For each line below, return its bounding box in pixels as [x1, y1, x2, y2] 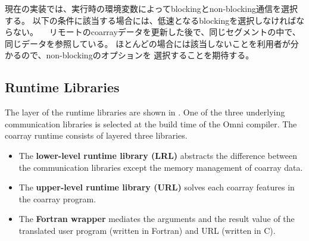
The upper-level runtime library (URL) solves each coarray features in [18, 181, 295, 193]
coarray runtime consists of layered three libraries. [5, 129, 188, 142]
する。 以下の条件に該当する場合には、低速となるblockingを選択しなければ [5, 14, 296, 26]
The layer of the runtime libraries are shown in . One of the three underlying [5, 106, 285, 118]
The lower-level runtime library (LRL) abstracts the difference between [18, 149, 297, 161]
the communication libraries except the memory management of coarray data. [18, 161, 303, 173]
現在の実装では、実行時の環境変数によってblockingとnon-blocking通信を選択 [5, 2, 298, 14]
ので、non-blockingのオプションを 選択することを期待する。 [21, 49, 254, 61]
